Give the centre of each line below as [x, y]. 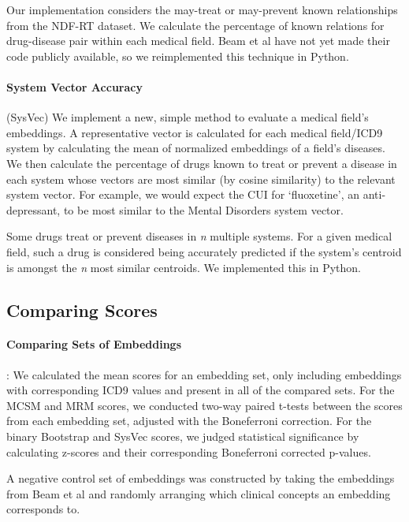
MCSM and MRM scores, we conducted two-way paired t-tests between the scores [204, 405]
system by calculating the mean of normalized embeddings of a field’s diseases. [196, 148]
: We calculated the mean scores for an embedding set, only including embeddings [204, 374]
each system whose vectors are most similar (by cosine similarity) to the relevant [201, 179]
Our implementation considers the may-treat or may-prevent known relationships [202, 9]
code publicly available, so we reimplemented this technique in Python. [178, 56]
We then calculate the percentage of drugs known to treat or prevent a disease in [202, 163]
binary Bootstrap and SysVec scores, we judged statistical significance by [183, 436]
